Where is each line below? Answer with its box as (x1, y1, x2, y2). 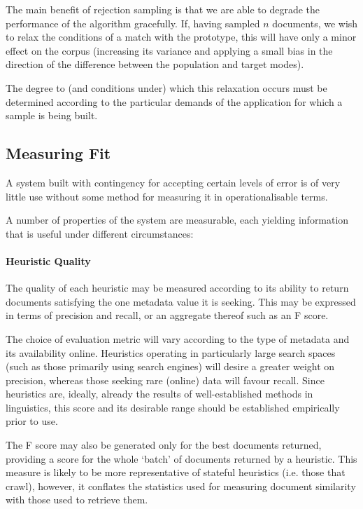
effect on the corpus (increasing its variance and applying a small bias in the (6, 43, 333, 57)
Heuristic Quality (6, 253, 91, 268)
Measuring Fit (6, 142, 111, 164)
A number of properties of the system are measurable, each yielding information (6, 212, 349, 227)
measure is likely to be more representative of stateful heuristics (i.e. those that (6, 465, 346, 480)
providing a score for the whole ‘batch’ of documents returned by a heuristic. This (6, 451, 357, 466)
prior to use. (6, 414, 58, 428)
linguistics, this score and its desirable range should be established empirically (6, 400, 340, 414)
